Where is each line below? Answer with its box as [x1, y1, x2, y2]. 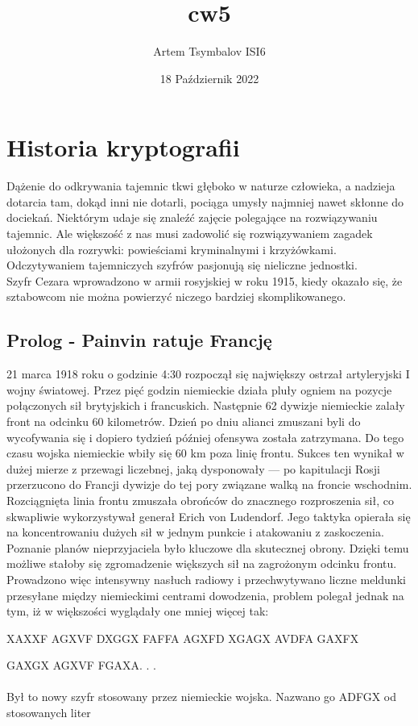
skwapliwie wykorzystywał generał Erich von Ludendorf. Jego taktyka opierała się [6, 507, 411, 524]
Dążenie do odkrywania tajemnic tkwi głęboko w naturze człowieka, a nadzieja [6, 177, 395, 194]
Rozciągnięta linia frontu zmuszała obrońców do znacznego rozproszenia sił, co [6, 491, 394, 508]
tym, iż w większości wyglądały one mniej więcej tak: [6, 603, 269, 620]
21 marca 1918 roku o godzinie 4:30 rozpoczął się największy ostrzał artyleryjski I [6, 365, 410, 382]
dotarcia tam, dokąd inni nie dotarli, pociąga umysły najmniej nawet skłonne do [6, 193, 404, 210]
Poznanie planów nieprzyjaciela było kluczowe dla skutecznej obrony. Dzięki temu [6, 539, 409, 556]
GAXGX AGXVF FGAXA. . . [6, 657, 156, 674]
